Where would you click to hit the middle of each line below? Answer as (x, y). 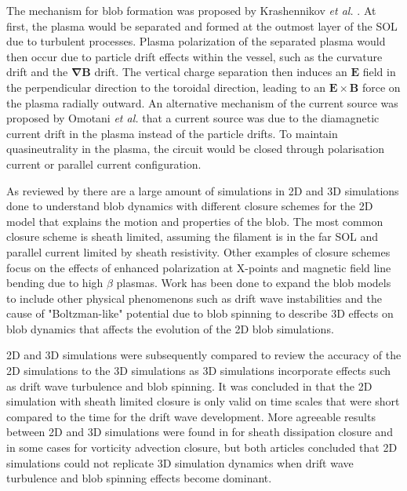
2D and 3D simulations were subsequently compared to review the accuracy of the (204, 355)
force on (381, 87)
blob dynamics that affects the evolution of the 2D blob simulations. (170, 328)
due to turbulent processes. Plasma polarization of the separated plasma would (196, 41)
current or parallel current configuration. (104, 164)
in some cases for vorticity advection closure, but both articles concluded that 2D (202, 447)
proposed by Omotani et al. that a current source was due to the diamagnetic (193, 118)
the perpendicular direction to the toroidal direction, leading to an (166, 87)
